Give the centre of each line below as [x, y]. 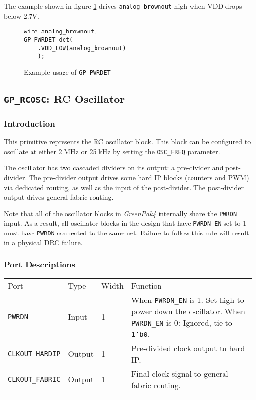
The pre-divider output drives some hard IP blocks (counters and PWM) [139, 177]
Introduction [30, 123]
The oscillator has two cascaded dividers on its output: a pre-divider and [114, 168]
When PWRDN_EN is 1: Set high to [188, 300]
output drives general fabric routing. [59, 197]
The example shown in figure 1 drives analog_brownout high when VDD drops [123, 6]
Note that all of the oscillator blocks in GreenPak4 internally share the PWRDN [121, 213]
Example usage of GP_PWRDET [67, 72]
